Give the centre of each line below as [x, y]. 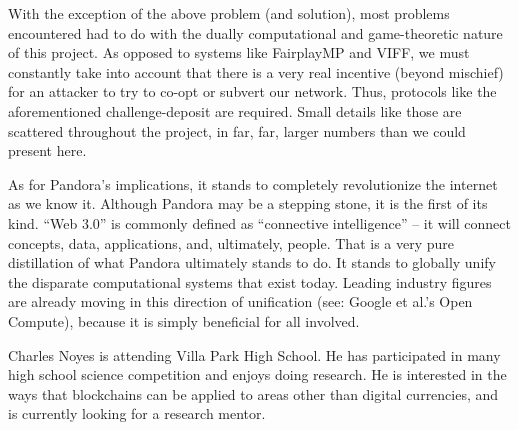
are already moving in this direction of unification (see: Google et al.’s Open [240, 301]
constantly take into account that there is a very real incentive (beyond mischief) [256, 71]
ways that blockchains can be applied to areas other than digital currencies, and [253, 393]
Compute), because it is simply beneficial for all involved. [184, 320]
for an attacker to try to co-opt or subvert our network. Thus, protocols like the [252, 91]
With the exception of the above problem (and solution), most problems [229, 13]
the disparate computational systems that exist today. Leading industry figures [250, 281]
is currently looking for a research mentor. [137, 413]
